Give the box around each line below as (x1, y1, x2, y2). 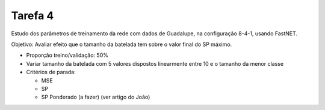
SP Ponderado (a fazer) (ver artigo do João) (41, 93, 150, 101)
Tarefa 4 (11, 9, 54, 22)
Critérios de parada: (26, 69, 76, 76)
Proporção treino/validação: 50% (26, 51, 108, 59)
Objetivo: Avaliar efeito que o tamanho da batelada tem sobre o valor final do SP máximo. (11, 41, 232, 48)
